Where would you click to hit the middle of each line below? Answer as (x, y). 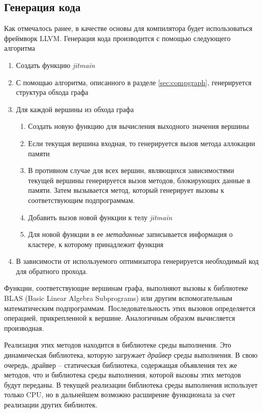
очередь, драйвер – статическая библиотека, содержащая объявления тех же (121, 365)
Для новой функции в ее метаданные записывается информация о (130, 234)
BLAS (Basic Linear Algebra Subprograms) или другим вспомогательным (118, 298)
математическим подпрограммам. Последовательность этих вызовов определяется (130, 308)
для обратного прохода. (52, 271)
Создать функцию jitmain (55, 65)
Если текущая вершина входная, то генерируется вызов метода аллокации (142, 143)
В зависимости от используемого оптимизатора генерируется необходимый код (137, 261)
